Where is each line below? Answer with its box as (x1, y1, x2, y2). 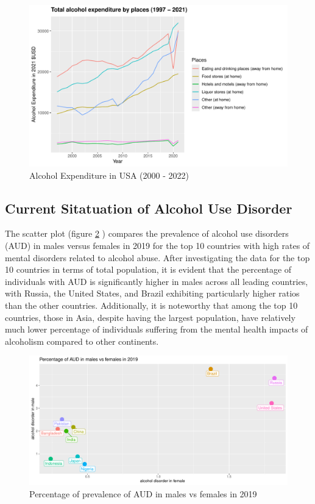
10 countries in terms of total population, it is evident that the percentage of (5, 263, 292, 276)
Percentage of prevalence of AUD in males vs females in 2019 (29, 487, 257, 500)
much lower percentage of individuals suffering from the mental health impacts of (5, 323, 308, 336)
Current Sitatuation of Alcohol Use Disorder (5, 198, 292, 217)
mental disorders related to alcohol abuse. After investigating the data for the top (5, 251, 310, 264)
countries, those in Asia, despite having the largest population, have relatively (5, 311, 296, 323)
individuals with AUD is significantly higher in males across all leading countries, (5, 275, 308, 287)
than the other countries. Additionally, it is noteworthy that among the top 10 (5, 298, 298, 311)
